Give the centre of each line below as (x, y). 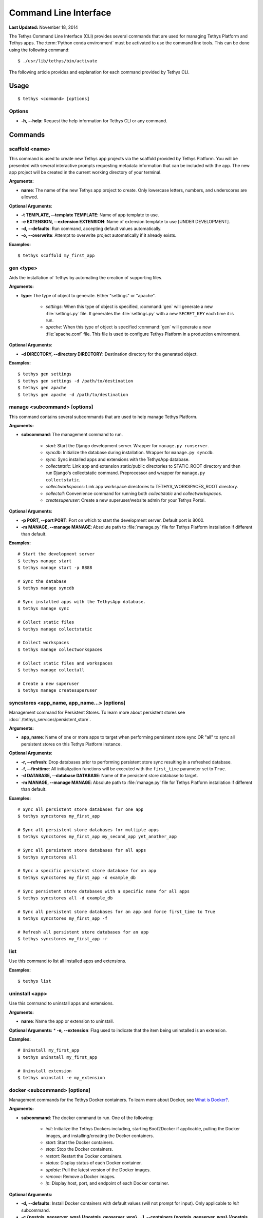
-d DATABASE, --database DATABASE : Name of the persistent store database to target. (110, 776)
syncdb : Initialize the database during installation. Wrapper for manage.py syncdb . (130, 453)
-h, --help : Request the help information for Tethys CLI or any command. (94, 121)
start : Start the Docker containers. (80, 1142)
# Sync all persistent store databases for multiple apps (88, 830)
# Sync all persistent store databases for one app (81, 809)
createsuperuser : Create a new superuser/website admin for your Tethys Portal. (126, 500)
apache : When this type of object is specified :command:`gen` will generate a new (128, 327)
